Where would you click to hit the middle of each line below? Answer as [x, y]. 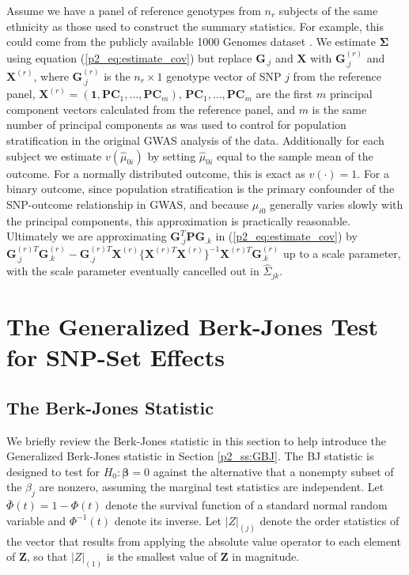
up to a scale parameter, [342, 253]
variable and [36, 520]
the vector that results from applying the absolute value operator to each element [204, 541]
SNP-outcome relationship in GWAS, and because [128, 204]
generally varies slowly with [337, 204]
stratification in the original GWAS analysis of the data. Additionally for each [195, 140]
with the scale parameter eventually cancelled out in [133, 271]
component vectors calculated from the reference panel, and [151, 109]
